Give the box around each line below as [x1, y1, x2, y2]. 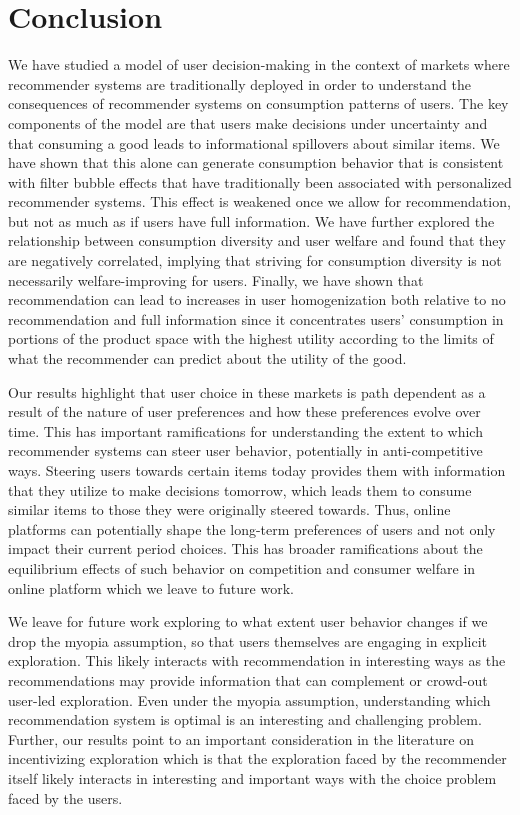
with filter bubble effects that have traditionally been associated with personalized [8, 171, 512, 192]
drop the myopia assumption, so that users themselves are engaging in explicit [8, 630, 487, 651]
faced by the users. [8, 787, 123, 808]
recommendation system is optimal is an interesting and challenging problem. [8, 709, 482, 730]
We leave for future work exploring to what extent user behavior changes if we [8, 611, 488, 632]
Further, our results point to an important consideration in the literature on [8, 728, 474, 749]
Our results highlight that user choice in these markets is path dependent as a [8, 381, 486, 402]
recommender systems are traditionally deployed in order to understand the [8, 73, 471, 94]
